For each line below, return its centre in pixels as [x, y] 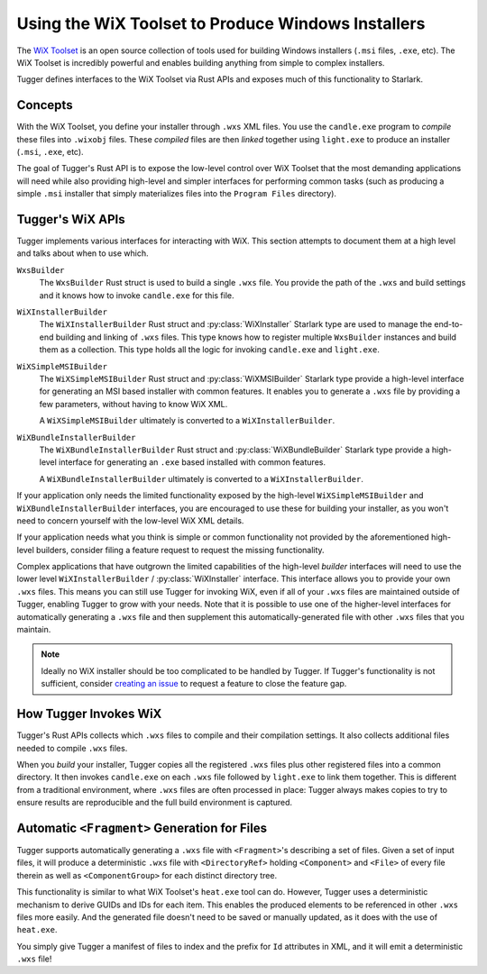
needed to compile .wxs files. [72, 748]
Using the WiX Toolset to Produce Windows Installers [221, 23]
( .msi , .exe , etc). [51, 152]
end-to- [449, 324]
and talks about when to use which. [83, 253]
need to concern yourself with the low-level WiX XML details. [130, 520]
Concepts [45, 105]
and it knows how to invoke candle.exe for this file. [137, 295]
